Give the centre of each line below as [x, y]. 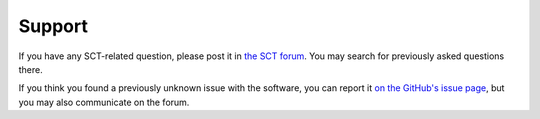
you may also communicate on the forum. [104, 102]
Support [53, 26]
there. [31, 69]
